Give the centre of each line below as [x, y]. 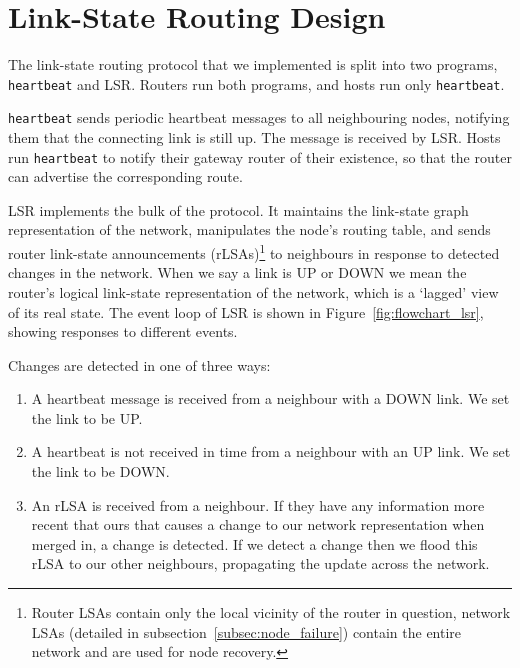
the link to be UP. [87, 417]
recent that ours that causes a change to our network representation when [258, 524]
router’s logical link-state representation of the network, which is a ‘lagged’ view [253, 291]
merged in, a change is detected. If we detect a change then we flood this [254, 543]
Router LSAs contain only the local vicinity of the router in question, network [271, 612]
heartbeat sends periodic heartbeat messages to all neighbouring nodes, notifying [259, 117]
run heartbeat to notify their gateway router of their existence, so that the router [260, 156]
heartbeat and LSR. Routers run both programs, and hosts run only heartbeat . [256, 83]
